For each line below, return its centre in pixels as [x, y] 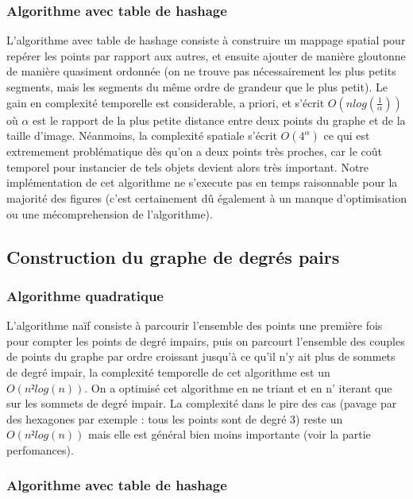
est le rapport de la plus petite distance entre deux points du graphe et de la [219, 120]
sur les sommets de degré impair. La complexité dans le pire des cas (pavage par [202, 403]
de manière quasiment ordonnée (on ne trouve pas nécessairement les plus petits [201, 71]
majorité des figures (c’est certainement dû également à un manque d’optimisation [207, 197]
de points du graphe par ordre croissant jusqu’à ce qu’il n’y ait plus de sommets [201, 356]
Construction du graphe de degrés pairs [173, 256]
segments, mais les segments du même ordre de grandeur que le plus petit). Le [197, 87]
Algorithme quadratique [85, 295]
